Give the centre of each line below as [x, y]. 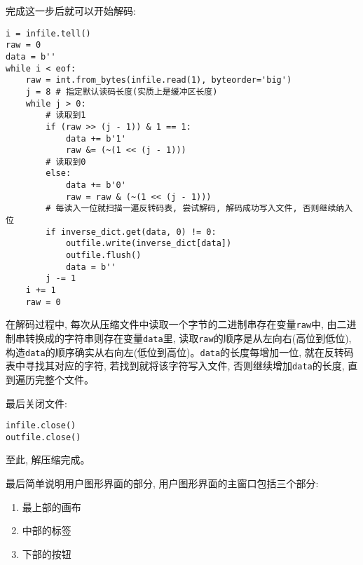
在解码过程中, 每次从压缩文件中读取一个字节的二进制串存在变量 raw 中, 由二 [176, 324]
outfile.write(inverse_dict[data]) [149, 244]
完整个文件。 [64, 379]
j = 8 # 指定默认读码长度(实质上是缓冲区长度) [122, 91]
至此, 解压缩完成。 [48, 460]
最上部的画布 [52, 506]
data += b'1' [96, 138]
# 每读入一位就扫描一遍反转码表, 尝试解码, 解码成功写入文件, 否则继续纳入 [199, 209]
